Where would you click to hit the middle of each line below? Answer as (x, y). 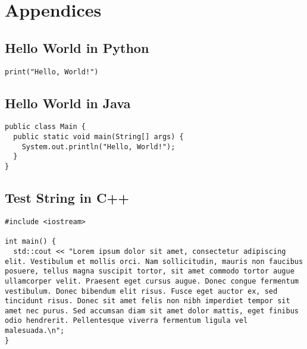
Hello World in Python (77, 47)
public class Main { (46, 127)
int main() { (30, 242)
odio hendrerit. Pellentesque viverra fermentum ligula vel (126, 321)
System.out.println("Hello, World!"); (98, 147)
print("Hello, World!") (52, 72)
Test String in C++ (67, 198)
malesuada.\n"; (35, 331)
